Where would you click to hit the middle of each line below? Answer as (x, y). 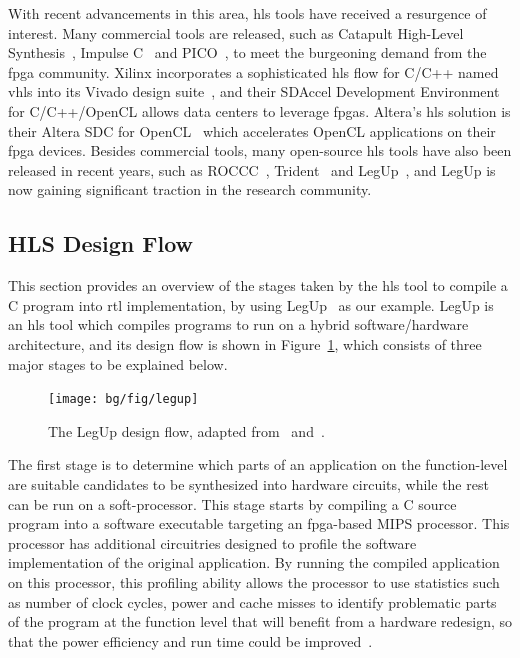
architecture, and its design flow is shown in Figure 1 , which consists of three (245, 343)
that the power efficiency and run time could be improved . (190, 640)
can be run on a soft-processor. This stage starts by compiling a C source (232, 503)
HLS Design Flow (101, 243)
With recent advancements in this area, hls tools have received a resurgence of (247, 13)
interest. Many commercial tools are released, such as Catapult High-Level (236, 32)
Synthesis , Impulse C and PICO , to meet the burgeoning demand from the (247, 52)
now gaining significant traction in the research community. (190, 189)
